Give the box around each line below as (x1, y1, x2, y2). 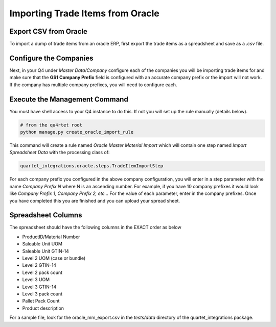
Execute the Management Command (9, 95, 129, 104)
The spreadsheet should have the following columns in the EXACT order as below (9, 224, 181, 231)
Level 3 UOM (22, 276, 50, 283)
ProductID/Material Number (22, 234, 80, 240)
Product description (22, 305, 64, 311)
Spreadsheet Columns (9, 211, 82, 219)
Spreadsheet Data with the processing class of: (9, 149, 110, 156)
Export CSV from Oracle (9, 27, 88, 36)
